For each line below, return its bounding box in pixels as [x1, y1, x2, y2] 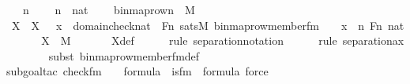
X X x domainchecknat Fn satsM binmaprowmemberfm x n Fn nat [11, 16, 404, 33]
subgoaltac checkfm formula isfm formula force [6, 63, 269, 79]
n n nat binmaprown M [22, 2, 195, 17]
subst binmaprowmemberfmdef [48, 47, 200, 64]
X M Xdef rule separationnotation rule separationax [41, 32, 404, 49]
